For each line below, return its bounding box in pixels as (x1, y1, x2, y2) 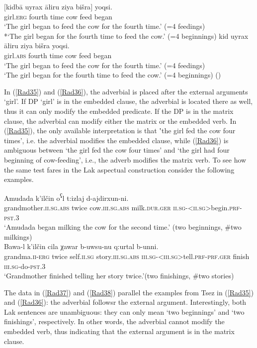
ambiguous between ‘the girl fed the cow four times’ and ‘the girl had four (4, 145, 230, 155)
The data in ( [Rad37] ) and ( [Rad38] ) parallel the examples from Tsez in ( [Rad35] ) (4, 287, 254, 297)
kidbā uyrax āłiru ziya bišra (5, 1, 91, 11)
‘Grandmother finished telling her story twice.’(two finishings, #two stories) (4, 270, 234, 281)
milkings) (4, 231, 32, 242)
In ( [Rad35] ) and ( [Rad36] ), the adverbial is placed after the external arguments (4, 86, 248, 96)
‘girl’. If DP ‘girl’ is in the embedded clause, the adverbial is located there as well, (4, 96, 253, 106)
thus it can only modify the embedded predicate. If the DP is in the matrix (4, 105, 234, 116)
